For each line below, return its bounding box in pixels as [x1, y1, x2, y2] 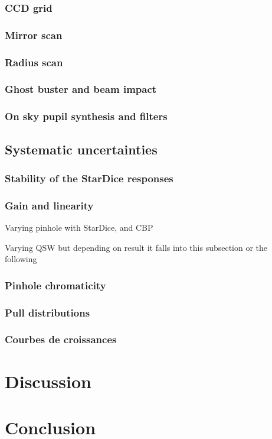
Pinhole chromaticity [5, 277, 106, 292]
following [5, 253, 37, 265]
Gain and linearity [5, 198, 94, 212]
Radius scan [5, 54, 63, 69]
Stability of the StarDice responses [5, 170, 173, 185]
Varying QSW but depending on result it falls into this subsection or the [5, 241, 268, 253]
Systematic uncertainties [5, 140, 158, 158]
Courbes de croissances [5, 332, 117, 347]
